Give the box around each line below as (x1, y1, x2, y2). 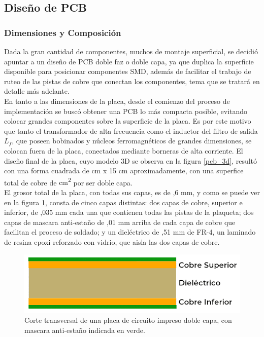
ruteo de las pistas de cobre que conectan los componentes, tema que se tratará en (4, 76, 260, 86)
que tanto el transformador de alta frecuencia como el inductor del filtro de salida (4, 125, 258, 136)
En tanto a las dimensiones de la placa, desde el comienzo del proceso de (4, 95, 230, 106)
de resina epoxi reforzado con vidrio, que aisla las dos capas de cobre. (4, 236, 220, 247)
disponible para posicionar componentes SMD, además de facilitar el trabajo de (4, 66, 251, 77)
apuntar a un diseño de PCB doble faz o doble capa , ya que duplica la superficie (4, 56, 254, 66)
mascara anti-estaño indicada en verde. (24, 324, 145, 335)
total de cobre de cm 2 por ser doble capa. (4, 175, 133, 188)
